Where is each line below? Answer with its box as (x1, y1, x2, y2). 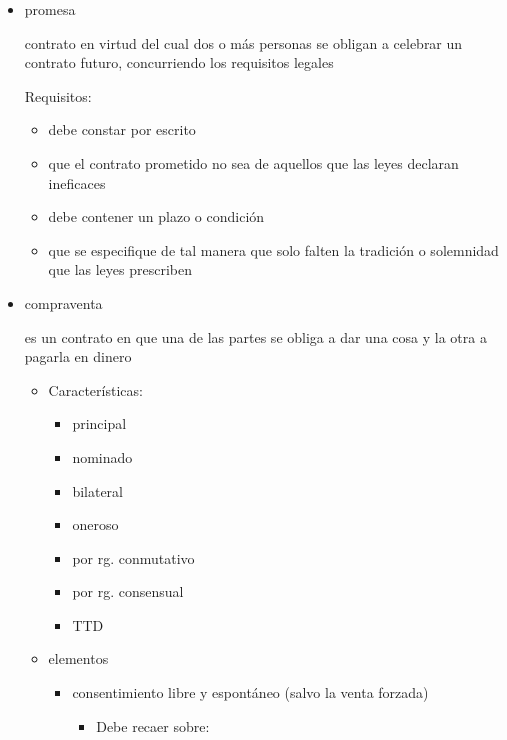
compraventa (24, 292, 103, 313)
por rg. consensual (72, 581, 184, 602)
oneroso (72, 514, 119, 535)
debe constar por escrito (48, 119, 196, 140)
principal (72, 413, 127, 434)
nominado (72, 446, 133, 467)
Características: (48, 379, 143, 400)
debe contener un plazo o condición (48, 206, 265, 227)
